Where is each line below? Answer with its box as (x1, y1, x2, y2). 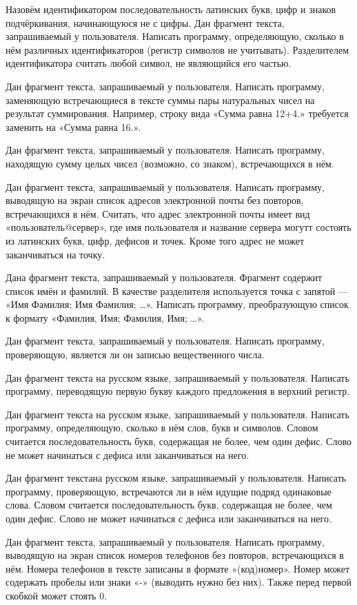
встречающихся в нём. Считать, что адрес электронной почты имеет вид (6, 206, 310, 221)
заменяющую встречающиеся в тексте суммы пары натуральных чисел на (6, 92, 315, 107)
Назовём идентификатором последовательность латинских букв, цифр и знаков (6, 2, 336, 16)
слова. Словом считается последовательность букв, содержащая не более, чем (6, 498, 332, 512)
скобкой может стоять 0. (6, 588, 108, 602)
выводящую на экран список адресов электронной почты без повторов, (6, 193, 304, 207)
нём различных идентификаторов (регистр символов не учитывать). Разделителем (6, 42, 349, 57)
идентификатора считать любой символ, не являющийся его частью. (6, 56, 292, 70)
